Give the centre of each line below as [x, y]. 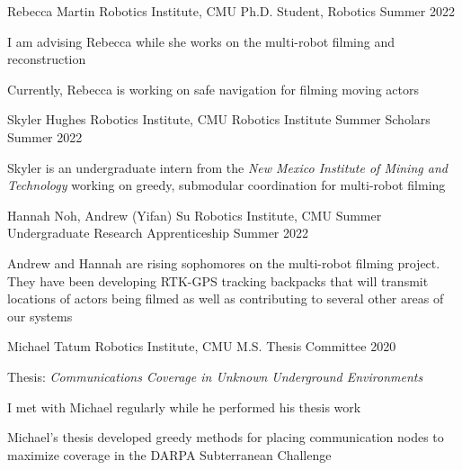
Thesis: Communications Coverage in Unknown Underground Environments [215, 376]
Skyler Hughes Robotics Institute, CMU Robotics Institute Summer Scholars [219, 119]
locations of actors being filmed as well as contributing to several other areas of [226, 298]
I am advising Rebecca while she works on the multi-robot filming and [201, 41]
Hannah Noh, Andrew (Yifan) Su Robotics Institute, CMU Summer [195, 215]
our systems [40, 316]
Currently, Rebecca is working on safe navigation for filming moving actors [213, 89]
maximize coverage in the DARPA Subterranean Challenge [169, 454]
